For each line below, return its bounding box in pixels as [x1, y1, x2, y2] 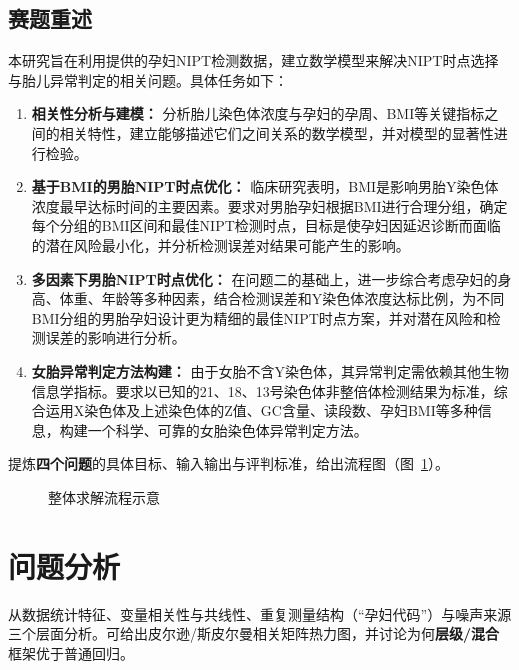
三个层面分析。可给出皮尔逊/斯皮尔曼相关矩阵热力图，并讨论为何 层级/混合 [8, 623, 500, 644]
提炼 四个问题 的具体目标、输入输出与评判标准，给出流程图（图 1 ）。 [8, 453, 449, 474]
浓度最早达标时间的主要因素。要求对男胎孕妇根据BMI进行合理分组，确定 [31, 195, 508, 216]
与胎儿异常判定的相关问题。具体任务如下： [8, 69, 288, 90]
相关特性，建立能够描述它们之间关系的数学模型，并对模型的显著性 [59, 122, 494, 143]
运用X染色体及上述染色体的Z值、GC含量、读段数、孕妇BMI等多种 [45, 400, 478, 421]
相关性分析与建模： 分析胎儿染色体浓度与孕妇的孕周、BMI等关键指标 [31, 103, 485, 124]
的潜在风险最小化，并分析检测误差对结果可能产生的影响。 [31, 234, 410, 255]
